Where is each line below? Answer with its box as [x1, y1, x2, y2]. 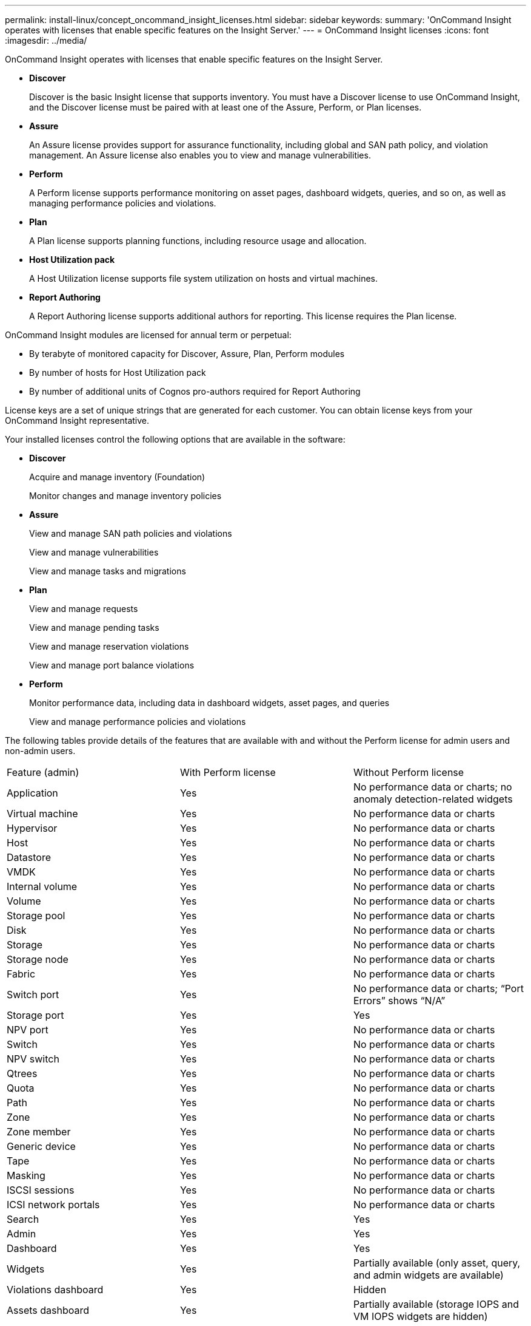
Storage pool [7, 909, 65, 922]
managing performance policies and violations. [29, 198, 216, 208]
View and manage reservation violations [29, 641, 189, 651]
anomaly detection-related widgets [353, 793, 513, 805]
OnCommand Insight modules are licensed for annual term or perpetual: [5, 330, 292, 340]
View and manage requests [29, 603, 138, 614]
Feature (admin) [7, 766, 79, 778]
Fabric [7, 968, 36, 980]
